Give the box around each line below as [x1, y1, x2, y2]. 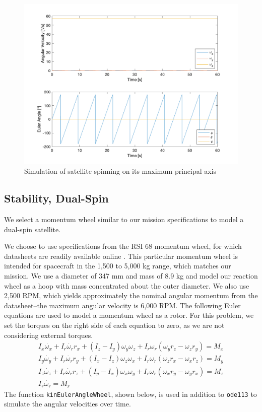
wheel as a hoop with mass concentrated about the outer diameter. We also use [4, 280, 249, 291]
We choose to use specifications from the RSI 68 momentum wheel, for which [4, 241, 242, 251]
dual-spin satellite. [4, 224, 61, 234]
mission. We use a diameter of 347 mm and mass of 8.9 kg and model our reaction [4, 270, 258, 281]
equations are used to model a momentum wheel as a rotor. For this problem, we [4, 310, 254, 320]
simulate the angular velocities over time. [4, 398, 131, 409]
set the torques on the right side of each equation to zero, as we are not [4, 319, 225, 330]
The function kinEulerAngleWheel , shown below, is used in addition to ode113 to [4, 388, 257, 399]
